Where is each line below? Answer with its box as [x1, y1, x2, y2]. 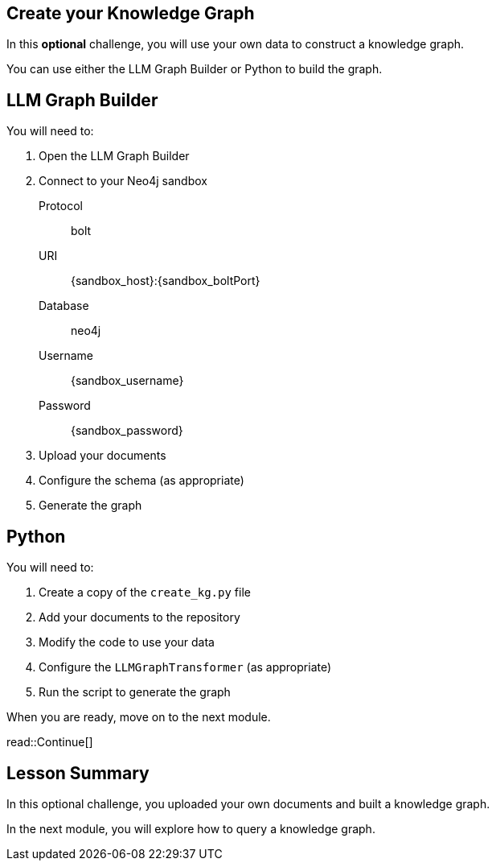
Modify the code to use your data [39, 635, 215, 650]
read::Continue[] [6, 735, 93, 749]
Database [39, 299, 89, 313]
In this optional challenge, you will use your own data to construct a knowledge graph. [6, 37, 465, 52]
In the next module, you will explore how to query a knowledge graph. [6, 821, 375, 836]
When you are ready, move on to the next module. [6, 710, 271, 725]
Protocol [39, 199, 83, 213]
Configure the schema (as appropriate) [39, 473, 244, 488]
